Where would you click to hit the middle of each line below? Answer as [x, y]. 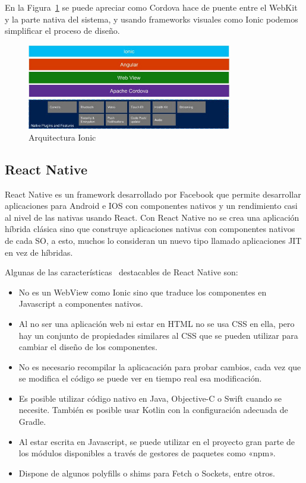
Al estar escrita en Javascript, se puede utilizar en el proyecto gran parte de [157, 441]
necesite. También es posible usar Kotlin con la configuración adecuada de [153, 410]
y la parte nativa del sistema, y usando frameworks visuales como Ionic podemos [152, 19]
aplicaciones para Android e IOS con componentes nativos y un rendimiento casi [151, 206]
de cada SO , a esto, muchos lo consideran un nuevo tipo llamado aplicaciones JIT [153, 240]
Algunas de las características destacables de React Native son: [122, 272]
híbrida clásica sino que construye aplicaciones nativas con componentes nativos [150, 229]
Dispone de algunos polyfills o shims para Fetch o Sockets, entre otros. [147, 473]
